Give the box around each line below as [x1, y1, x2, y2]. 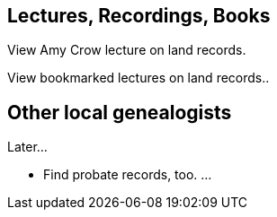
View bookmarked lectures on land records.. [7, 70, 270, 86]
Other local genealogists [7, 100, 232, 124]
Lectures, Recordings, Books [7, 4, 271, 27]
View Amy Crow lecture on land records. [7, 42, 246, 58]
